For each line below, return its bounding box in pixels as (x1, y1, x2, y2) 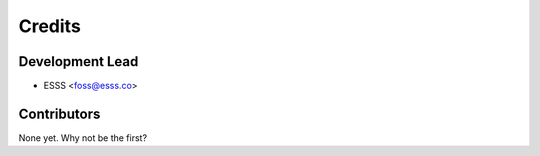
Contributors (18, 105, 101, 122)
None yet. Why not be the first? (18, 131, 148, 144)
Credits (18, 15, 82, 37)
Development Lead (18, 53, 139, 70)
